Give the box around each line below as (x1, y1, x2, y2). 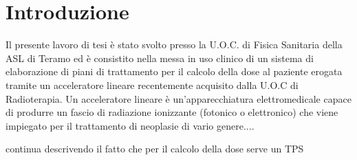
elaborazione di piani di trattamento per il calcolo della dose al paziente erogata (6, 64, 343, 79)
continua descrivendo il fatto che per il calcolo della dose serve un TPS (6, 141, 304, 156)
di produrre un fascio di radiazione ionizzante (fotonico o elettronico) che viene (6, 105, 338, 119)
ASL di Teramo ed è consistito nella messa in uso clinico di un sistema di (6, 50, 314, 65)
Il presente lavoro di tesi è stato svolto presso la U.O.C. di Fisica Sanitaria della (6, 37, 343, 52)
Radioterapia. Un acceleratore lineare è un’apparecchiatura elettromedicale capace (6, 91, 351, 106)
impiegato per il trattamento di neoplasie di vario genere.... (6, 118, 255, 132)
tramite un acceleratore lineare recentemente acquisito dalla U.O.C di (6, 77, 299, 92)
